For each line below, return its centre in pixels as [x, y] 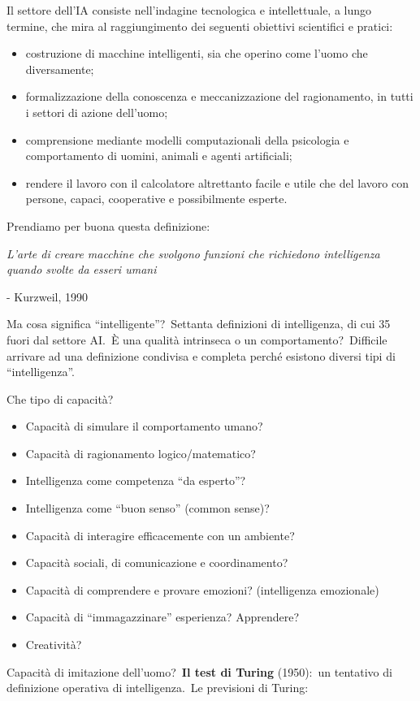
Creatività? [54, 645]
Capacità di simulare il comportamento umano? [144, 426]
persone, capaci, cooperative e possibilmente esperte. [156, 199]
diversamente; [60, 69]
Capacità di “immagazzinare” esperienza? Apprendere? [162, 617]
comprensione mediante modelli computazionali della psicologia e [187, 139]
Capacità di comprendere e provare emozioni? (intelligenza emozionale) [202, 589]
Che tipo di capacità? [60, 398]
